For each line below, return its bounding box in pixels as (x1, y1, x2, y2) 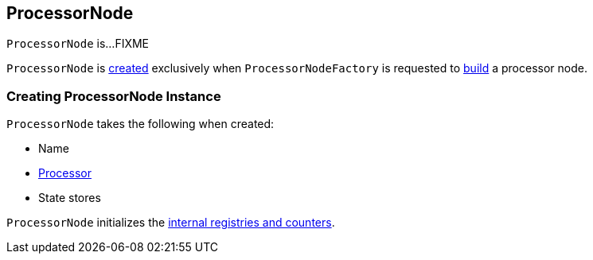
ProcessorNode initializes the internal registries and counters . (6, 215, 335, 230)
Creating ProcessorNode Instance (6, 87, 221, 104)
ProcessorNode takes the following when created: (6, 117, 275, 131)
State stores (38, 191, 101, 205)
